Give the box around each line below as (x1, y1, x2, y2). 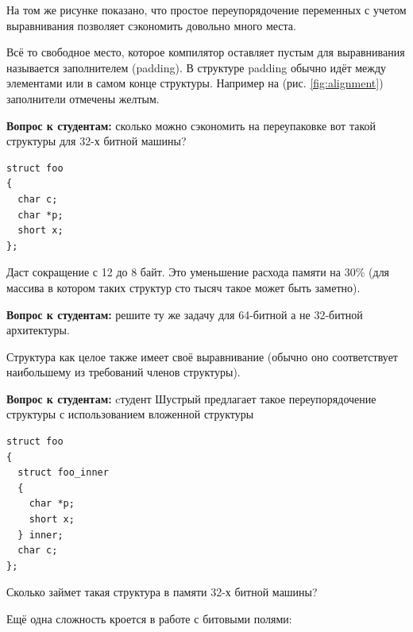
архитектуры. (6, 322, 70, 338)
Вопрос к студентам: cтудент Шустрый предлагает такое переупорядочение (6, 390, 376, 407)
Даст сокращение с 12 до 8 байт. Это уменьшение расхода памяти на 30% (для (6, 264, 390, 280)
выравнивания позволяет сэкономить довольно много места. (6, 17, 296, 33)
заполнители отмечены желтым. (6, 90, 160, 106)
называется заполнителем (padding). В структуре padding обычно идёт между (6, 59, 387, 75)
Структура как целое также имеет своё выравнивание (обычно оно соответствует (6, 348, 398, 364)
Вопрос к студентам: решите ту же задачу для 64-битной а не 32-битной (6, 306, 363, 322)
